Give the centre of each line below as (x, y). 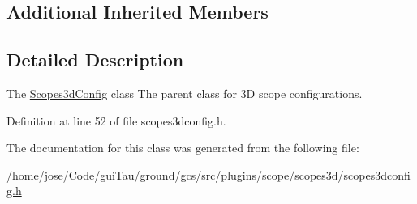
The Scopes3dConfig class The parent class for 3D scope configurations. (185, 93)
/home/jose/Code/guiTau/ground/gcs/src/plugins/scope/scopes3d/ (175, 174)
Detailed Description (95, 59)
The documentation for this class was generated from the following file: (183, 148)
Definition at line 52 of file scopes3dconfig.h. (116, 120)
